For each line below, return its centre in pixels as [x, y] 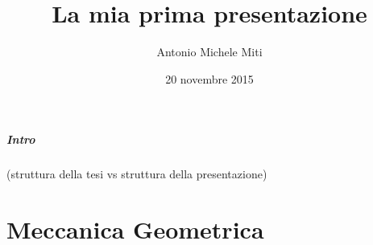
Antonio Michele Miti [209, 52]
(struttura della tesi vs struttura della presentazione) [137, 174]
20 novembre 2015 [209, 78]
